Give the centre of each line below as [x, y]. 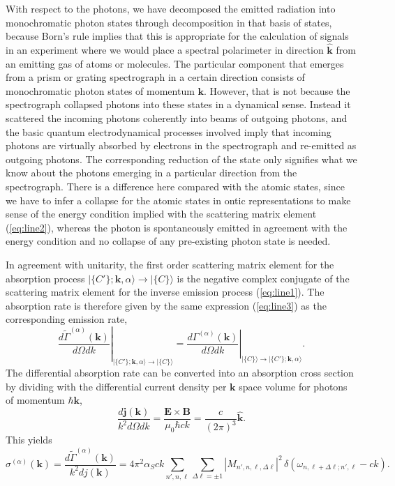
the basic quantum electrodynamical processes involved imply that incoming [169, 131]
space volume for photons [293, 386]
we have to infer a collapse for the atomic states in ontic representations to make [178, 200]
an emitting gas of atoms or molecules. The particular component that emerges [175, 63]
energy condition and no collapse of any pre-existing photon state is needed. [168, 241]
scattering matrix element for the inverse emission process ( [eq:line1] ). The [165, 292]
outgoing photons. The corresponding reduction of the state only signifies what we [181, 159]
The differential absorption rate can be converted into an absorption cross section [180, 373]
